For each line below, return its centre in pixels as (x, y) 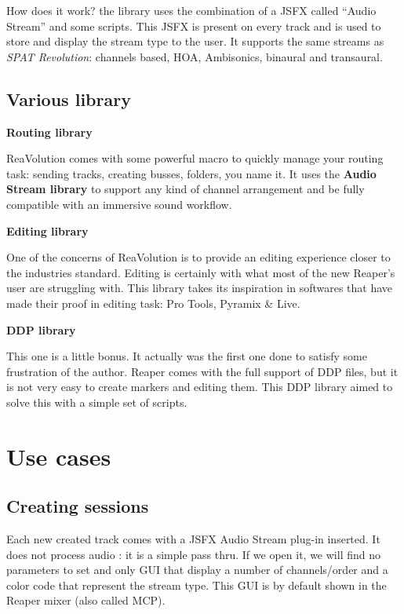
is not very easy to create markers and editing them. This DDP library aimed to (200, 387)
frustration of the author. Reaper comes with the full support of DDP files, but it (202, 371)
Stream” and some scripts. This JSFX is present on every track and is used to (194, 26)
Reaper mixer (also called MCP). (86, 600)
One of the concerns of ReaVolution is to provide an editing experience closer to (198, 257)
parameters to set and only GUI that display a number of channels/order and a (197, 570)
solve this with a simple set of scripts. (97, 402)
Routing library (49, 132)
